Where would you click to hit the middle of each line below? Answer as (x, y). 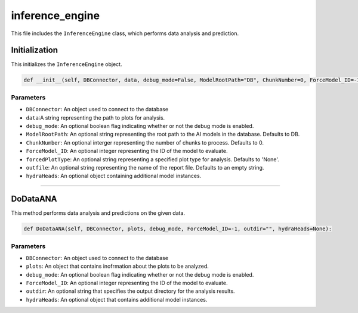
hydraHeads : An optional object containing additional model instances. (114, 176)
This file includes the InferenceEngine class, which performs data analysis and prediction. (125, 33)
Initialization (35, 50)
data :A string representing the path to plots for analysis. (95, 118)
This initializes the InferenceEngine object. (67, 64)
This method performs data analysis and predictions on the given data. (98, 213)
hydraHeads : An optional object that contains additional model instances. (117, 299)
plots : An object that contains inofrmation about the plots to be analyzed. (117, 266)
